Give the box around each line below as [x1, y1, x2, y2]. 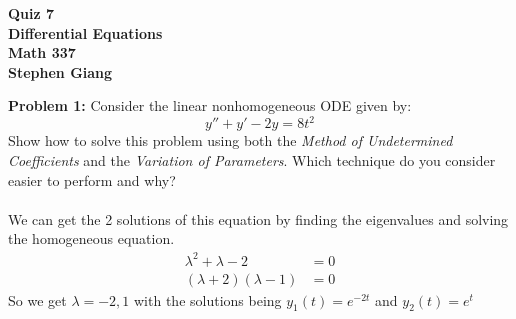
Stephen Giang [8, 61, 113, 82]
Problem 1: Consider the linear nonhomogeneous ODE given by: [8, 95, 412, 116]
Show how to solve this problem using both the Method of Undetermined [8, 130, 453, 151]
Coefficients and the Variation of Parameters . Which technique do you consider [8, 150, 496, 171]
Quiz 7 [8, 3, 55, 23]
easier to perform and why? [8, 169, 176, 190]
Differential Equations [8, 22, 163, 43]
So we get [8, 289, 67, 310]
